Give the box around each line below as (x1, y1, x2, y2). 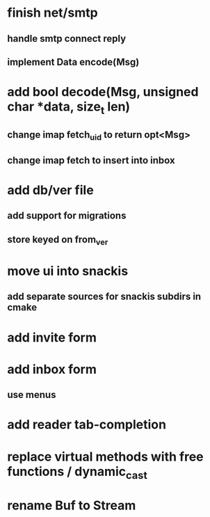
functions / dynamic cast (7, 463, 147, 482)
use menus (7, 389, 56, 401)
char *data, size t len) (7, 99, 131, 117)
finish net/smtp (7, 5, 99, 21)
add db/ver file (7, 182, 94, 198)
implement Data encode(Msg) (7, 56, 140, 67)
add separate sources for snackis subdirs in (7, 291, 202, 303)
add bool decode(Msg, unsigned (7, 84, 199, 100)
